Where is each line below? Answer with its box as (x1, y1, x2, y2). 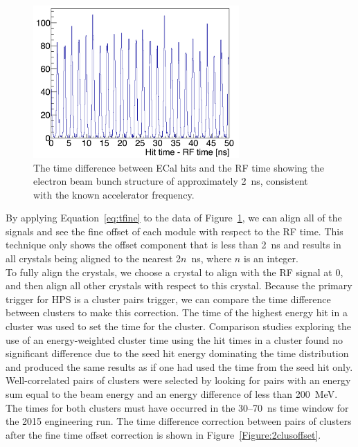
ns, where (191, 251, 232, 266)
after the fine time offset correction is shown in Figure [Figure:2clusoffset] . (6, 427, 321, 441)
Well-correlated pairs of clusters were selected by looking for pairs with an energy (6, 373, 351, 387)
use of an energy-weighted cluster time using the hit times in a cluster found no (6, 332, 343, 347)
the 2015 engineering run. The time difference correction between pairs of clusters (6, 414, 352, 428)
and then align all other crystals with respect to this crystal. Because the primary (6, 278, 352, 293)
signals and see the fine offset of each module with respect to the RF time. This (6, 223, 343, 238)
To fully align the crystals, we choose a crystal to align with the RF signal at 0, (6, 264, 343, 279)
